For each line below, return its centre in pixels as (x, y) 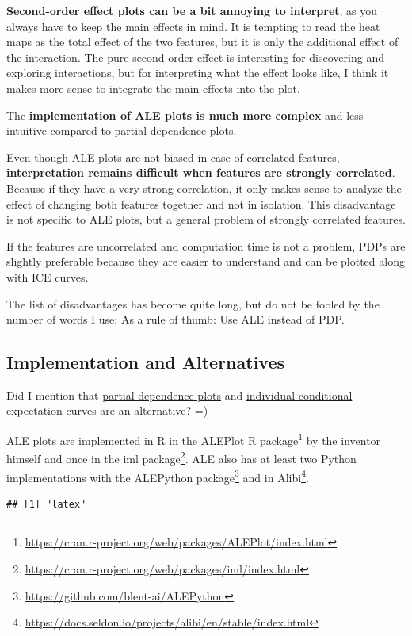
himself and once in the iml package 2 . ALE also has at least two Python (181, 457)
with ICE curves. (48, 276)
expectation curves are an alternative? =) (107, 410)
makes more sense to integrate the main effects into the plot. (153, 88)
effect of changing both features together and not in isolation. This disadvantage (201, 203)
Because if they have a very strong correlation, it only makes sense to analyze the (204, 188)
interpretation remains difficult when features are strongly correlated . (201, 172)
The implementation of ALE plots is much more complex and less (185, 115)
